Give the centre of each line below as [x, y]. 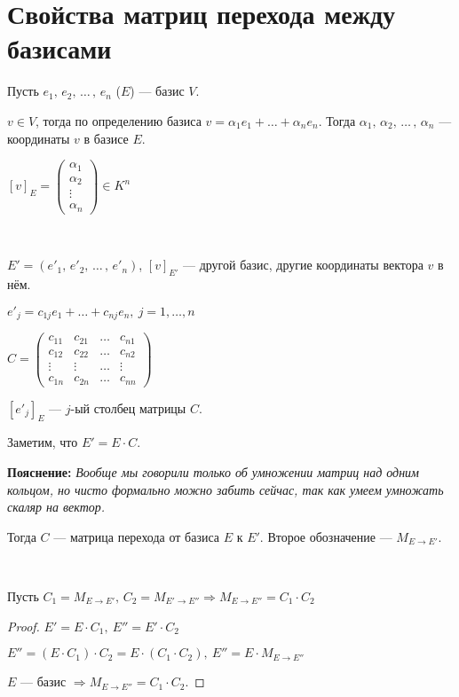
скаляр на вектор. [56, 507]
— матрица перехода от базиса [137, 536]
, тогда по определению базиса [119, 120]
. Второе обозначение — [326, 536]
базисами [59, 48]
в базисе [106, 138]
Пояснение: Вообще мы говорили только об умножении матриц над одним [214, 472]
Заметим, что [43, 442]
